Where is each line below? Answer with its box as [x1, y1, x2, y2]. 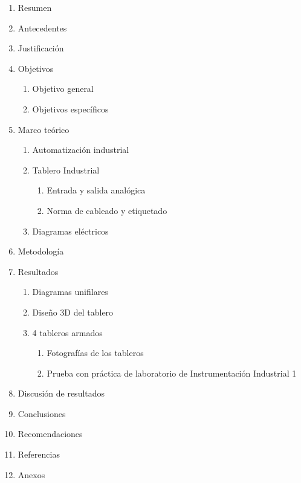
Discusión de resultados [18, 387, 105, 400]
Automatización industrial [32, 143, 129, 156]
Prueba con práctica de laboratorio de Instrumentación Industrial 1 [47, 366, 297, 379]
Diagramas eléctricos [32, 224, 109, 237]
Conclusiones [18, 407, 66, 420]
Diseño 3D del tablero [32, 305, 114, 318]
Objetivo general [32, 82, 94, 95]
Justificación [18, 42, 64, 54]
